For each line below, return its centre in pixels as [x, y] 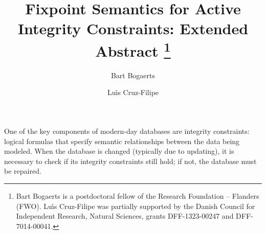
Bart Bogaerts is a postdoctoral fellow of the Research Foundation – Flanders [138, 195]
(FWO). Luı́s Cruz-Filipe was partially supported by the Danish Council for [136, 206]
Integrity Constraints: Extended [133, 28]
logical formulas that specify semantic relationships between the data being [122, 141]
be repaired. [23, 171]
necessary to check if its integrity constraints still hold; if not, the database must [130, 161]
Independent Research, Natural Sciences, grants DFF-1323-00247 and [125, 216]
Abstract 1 [133, 49]
